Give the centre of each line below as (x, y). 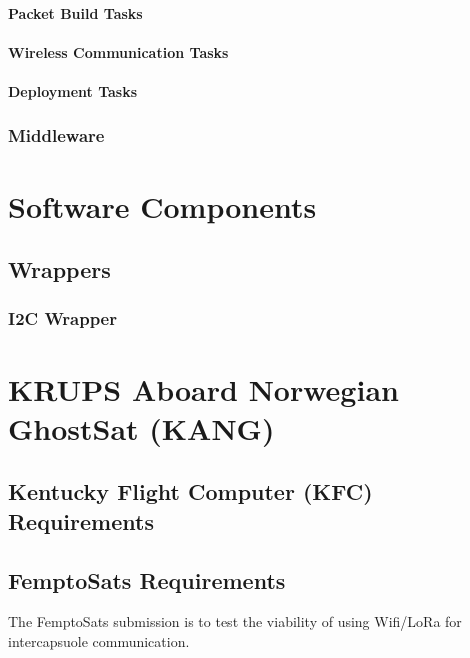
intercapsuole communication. (99, 640)
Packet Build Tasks (75, 12)
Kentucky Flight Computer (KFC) (190, 491)
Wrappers (59, 269)
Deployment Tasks (73, 90)
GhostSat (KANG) (141, 427)
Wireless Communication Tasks (118, 51)
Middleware (56, 135)
